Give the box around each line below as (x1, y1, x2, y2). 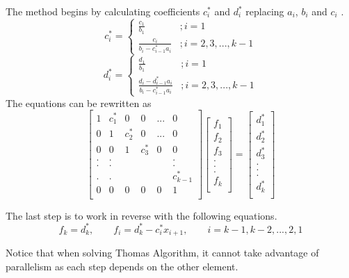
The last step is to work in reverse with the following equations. (6, 208, 277, 222)
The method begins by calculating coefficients (6, 4, 200, 18)
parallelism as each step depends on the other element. (6, 259, 238, 273)
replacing (245, 4, 284, 18)
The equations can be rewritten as (6, 95, 152, 110)
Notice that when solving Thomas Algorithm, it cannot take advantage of (6, 245, 319, 260)
